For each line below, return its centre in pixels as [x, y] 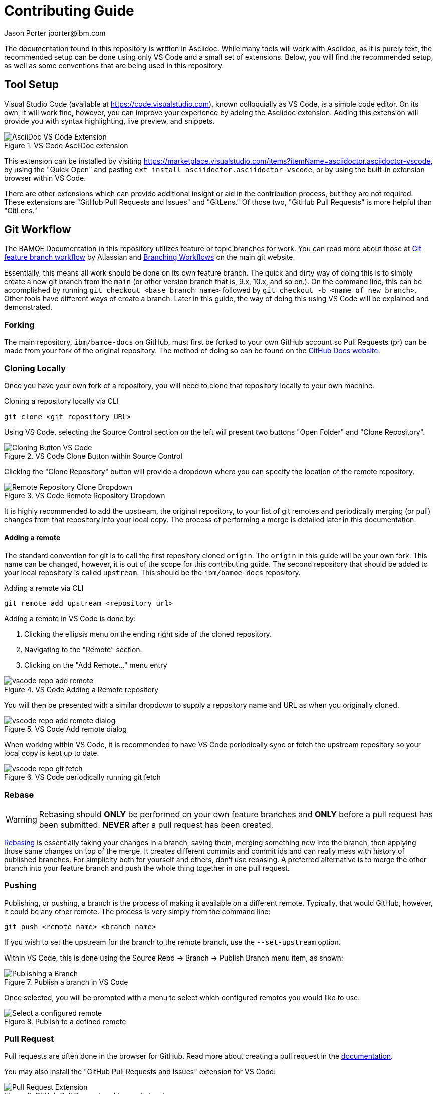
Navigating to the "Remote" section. [83, 650]
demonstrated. [28, 307]
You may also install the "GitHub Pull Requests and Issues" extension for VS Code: [140, 1072]
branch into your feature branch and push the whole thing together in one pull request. [147, 868]
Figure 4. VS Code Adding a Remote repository [81, 690]
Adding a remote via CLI [44, 588]
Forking [19, 324]
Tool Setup [32, 85]
